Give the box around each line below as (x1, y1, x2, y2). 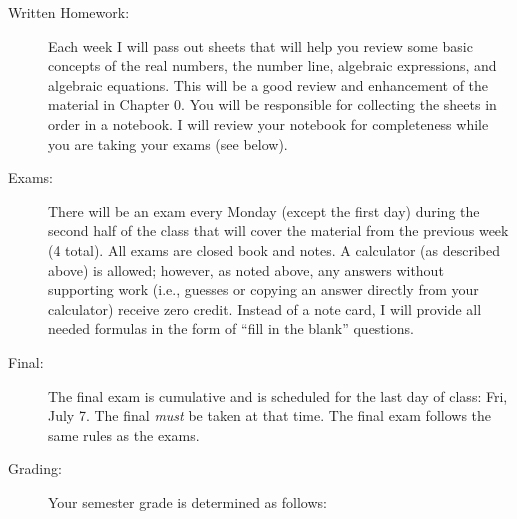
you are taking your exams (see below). (48, 133, 288, 154)
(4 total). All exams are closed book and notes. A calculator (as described (48, 239, 500, 260)
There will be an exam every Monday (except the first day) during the (48, 200, 480, 221)
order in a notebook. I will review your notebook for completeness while (48, 113, 489, 134)
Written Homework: (8, 2, 130, 22)
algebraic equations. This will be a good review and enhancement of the (48, 74, 489, 95)
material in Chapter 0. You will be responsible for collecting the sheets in (48, 94, 497, 115)
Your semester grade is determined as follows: (48, 491, 327, 512)
